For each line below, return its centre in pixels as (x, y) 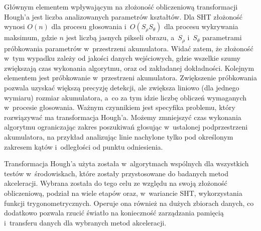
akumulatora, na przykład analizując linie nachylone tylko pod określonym (119, 136)
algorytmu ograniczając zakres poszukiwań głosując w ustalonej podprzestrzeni (126, 127)
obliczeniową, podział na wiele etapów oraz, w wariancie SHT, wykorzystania (123, 193)
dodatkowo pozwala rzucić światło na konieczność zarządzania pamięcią (114, 213)
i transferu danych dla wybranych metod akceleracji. (85, 222)
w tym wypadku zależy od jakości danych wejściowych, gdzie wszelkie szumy (122, 58)
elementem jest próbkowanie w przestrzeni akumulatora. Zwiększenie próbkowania (130, 78)
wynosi (15, 26)
